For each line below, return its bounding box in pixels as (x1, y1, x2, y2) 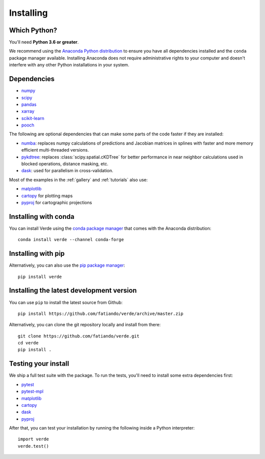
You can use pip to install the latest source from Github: (9, 299, 123, 305)
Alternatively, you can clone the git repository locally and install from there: (9, 322, 161, 328)
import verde (18, 436, 49, 442)
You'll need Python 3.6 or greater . (9, 39, 79, 45)
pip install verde (18, 274, 62, 279)
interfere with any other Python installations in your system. (9, 62, 130, 68)
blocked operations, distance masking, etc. (21, 161, 108, 167)
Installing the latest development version (9, 286, 137, 295)
